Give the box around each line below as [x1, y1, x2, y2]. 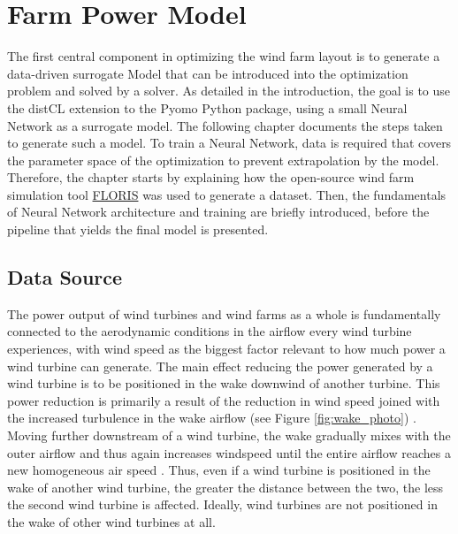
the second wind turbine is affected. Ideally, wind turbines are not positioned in [7, 495, 438, 514]
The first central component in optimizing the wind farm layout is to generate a [7, 47, 440, 65]
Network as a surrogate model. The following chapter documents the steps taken [7, 116, 443, 134]
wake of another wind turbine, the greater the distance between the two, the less [7, 477, 444, 496]
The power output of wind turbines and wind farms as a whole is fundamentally [7, 304, 441, 323]
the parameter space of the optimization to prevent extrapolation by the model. [7, 150, 439, 169]
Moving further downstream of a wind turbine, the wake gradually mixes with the [7, 426, 451, 445]
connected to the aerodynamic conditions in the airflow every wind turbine [7, 322, 412, 340]
